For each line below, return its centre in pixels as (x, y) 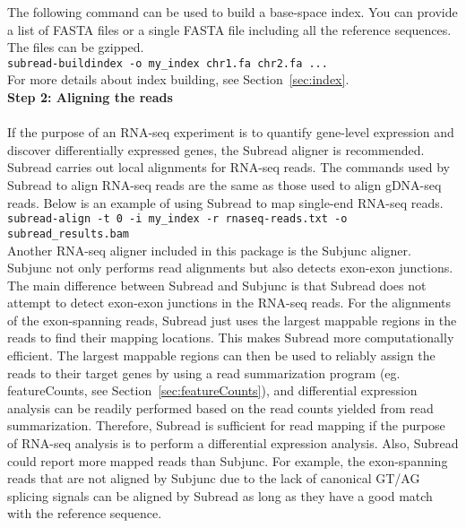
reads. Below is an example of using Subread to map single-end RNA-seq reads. (225, 202)
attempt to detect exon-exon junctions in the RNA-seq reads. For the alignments (229, 303)
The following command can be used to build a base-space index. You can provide (233, 12)
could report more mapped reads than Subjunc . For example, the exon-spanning (228, 460)
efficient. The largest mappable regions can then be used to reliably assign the (221, 355)
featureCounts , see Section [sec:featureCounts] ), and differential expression (212, 390)
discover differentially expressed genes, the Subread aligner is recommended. (216, 149)
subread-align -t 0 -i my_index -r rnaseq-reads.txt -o (177, 219)
